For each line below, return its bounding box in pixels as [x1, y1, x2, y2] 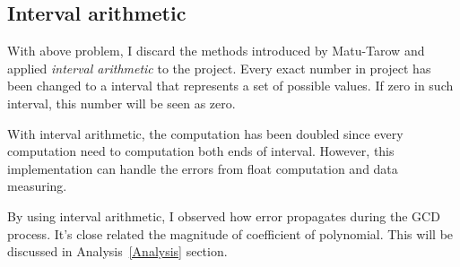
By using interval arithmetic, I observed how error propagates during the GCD [7, 206, 440, 225]
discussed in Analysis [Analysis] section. [7, 242, 228, 261]
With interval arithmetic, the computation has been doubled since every [7, 124, 404, 142]
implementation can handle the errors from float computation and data [7, 159, 398, 177]
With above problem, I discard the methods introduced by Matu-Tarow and [7, 41, 425, 60]
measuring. [7, 177, 67, 195]
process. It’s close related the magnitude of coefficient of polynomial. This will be [7, 224, 454, 243]
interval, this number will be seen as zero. [7, 93, 236, 112]
